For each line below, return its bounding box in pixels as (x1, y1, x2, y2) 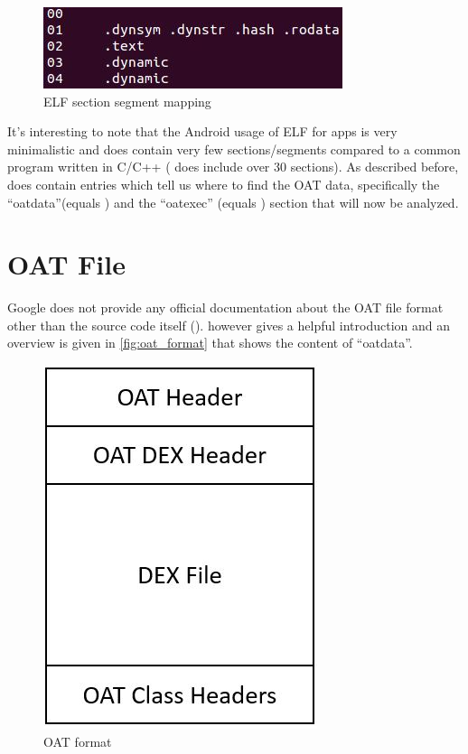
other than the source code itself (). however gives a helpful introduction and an (7, 315, 451, 334)
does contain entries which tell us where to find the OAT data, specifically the (7, 174, 440, 193)
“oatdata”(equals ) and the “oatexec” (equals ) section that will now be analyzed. (7, 192, 459, 211)
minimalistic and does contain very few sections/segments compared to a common (7, 139, 461, 158)
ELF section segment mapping (43, 91, 211, 110)
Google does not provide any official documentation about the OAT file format (7, 298, 444, 317)
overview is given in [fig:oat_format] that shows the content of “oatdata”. (7, 333, 413, 352)
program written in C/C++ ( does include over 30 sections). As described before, (7, 157, 459, 176)
